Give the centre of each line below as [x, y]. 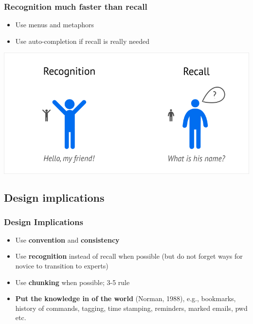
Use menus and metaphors [55, 25]
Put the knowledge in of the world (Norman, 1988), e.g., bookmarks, [126, 298]
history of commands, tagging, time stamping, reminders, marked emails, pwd [131, 308]
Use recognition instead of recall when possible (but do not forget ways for [129, 256]
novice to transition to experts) [62, 266]
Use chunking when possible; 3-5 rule [72, 282]
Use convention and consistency [67, 239]
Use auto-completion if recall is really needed [82, 41]
